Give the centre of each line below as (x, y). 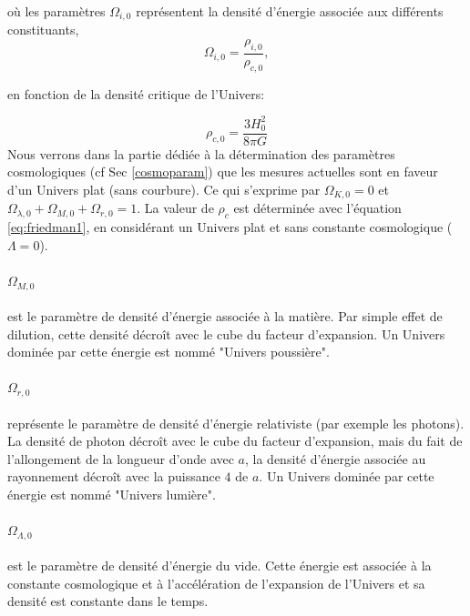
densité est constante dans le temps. (108, 601)
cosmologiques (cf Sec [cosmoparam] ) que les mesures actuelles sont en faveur (223, 172)
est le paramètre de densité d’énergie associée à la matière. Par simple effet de (225, 316)
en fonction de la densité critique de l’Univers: (136, 93)
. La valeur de (175, 208)
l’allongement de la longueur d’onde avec (121, 458)
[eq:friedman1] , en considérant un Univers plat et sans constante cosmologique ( (230, 227)
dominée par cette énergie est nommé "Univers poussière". (169, 352)
